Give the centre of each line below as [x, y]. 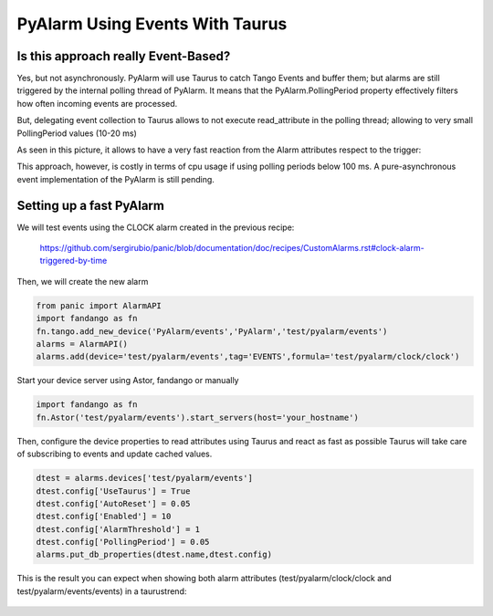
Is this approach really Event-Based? [124, 56]
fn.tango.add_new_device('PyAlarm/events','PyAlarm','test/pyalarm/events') [212, 331]
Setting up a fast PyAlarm [90, 205]
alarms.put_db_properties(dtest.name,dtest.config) [154, 555]
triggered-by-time [73, 261]
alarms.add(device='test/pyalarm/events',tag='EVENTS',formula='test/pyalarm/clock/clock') [248, 357]
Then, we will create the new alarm [83, 281]
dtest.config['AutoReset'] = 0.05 [113, 503]
